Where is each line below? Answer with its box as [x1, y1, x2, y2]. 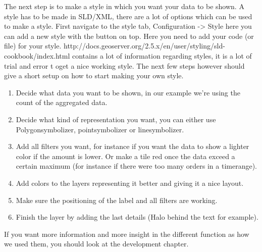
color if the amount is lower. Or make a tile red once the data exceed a [16, 150, 235, 161]
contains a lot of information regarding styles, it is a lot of [72, 50, 252, 61]
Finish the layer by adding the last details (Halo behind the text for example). [16, 212, 258, 222]
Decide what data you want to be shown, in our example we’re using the [16, 87, 240, 97]
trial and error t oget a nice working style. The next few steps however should [4, 60, 245, 71]
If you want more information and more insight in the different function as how [4, 228, 249, 239]
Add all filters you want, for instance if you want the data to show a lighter [16, 141, 249, 152]
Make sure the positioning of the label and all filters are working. [16, 194, 218, 205]
